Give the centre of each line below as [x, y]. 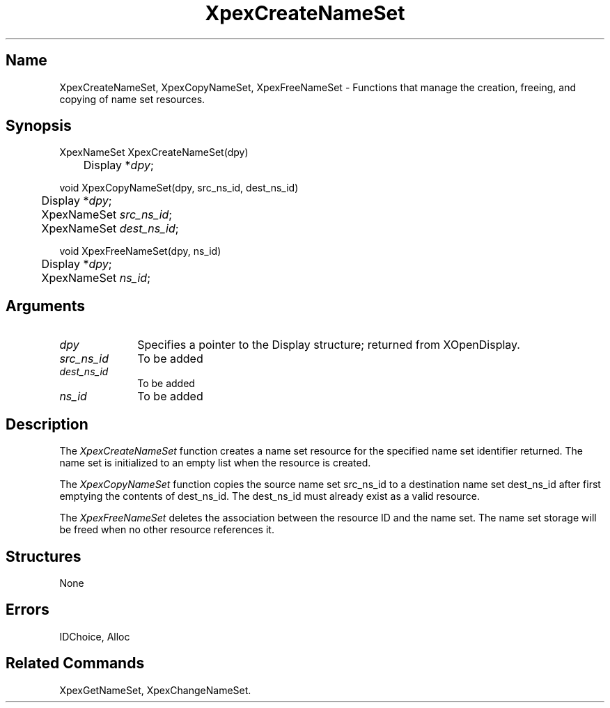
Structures [44, 556]
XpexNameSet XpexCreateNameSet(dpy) [154, 152]
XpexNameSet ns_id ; [96, 278]
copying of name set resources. [132, 99]
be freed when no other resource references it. [167, 530]
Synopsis [39, 126]
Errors [28, 610]
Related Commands [75, 663]
